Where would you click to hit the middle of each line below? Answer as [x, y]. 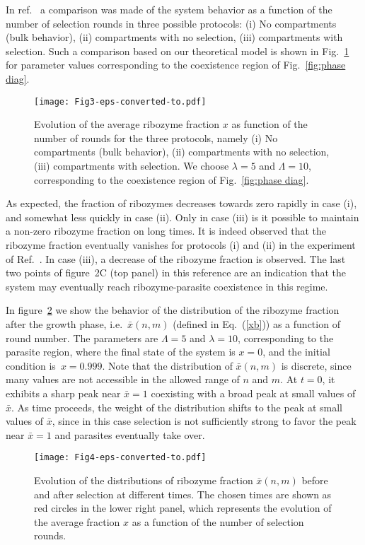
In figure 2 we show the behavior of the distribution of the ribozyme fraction [173, 310]
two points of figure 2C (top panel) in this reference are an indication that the [176, 272]
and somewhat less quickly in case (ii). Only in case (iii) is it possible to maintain [182, 217]
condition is [31, 365]
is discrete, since [316, 365]
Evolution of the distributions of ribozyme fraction [144, 480]
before [315, 480]
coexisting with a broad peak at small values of [253, 393]
